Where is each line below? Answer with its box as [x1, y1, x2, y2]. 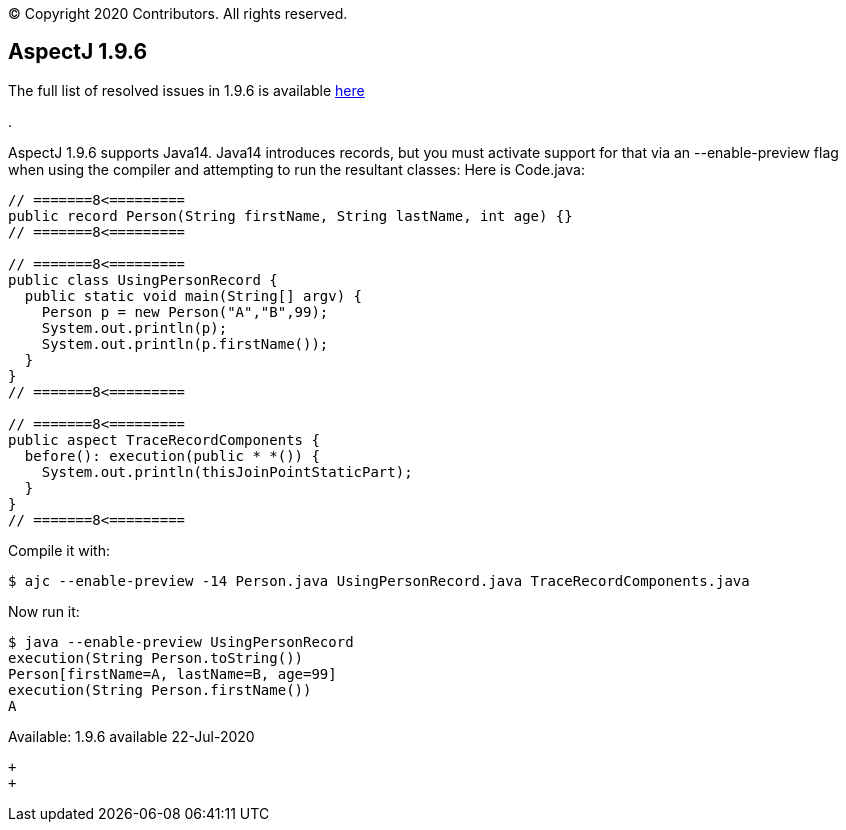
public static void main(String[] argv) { [24, 287, 363, 304]
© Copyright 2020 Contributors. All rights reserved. [8, 5, 348, 22]
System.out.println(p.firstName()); [41, 335, 329, 352]
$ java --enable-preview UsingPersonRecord [8, 633, 354, 650]
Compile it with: [8, 541, 110, 559]
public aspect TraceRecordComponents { [8, 431, 320, 448]
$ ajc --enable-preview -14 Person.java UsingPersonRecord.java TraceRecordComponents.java [8, 572, 750, 589]
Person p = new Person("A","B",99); [41, 303, 329, 320]
